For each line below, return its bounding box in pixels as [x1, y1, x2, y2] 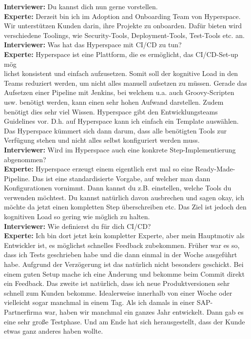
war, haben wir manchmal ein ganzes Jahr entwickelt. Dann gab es [44, 307, 244, 317]
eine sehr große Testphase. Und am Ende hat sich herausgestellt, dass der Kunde [4, 316, 245, 326]
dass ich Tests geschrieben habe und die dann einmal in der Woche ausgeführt [4, 249, 237, 260]
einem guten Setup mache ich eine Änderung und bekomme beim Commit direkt [4, 268, 245, 279]
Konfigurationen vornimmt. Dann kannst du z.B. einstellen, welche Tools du [4, 183, 232, 193]
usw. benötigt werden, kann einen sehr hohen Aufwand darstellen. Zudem [4, 96, 224, 107]
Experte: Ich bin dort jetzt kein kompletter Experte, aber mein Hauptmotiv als [4, 230, 245, 241]
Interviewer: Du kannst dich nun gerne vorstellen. [4, 1, 158, 11]
